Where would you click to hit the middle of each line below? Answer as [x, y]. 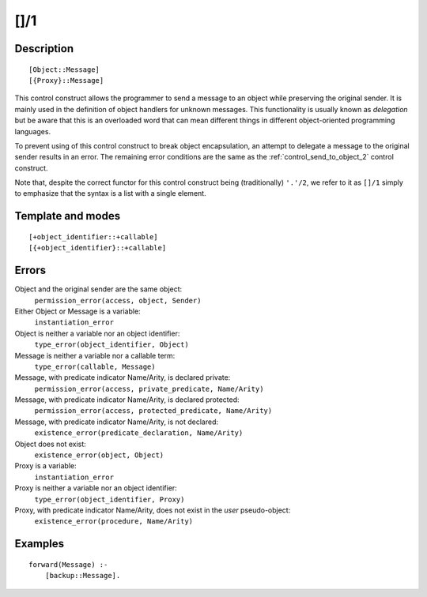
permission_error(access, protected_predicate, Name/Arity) [153, 411]
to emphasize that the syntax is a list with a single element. [110, 193]
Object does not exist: [50, 444]
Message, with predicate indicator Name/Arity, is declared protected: [127, 400]
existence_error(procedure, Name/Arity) [114, 522]
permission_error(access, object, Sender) [118, 300]
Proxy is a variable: [45, 466]
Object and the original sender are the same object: [98, 289]
